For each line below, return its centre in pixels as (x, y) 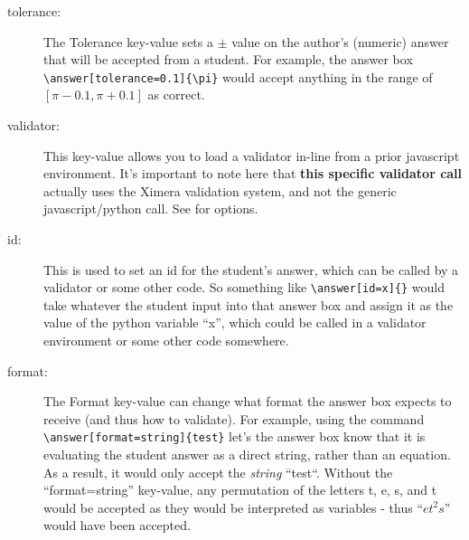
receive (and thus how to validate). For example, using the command (234, 418)
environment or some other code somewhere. (166, 341)
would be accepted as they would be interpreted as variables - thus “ (233, 507)
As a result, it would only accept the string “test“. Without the (218, 472)
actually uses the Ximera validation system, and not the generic (220, 190)
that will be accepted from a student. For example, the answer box (228, 59)
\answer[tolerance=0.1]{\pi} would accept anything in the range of (238, 76)
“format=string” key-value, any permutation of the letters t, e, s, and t (240, 490)
